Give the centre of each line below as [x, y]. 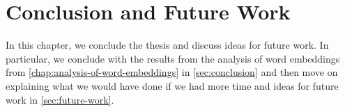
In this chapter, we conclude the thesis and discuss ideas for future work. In [167, 45]
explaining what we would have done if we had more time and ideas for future [172, 85]
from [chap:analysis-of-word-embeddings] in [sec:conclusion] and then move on [172, 72]
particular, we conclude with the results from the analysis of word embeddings [173, 58]
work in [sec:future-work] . [60, 99]
